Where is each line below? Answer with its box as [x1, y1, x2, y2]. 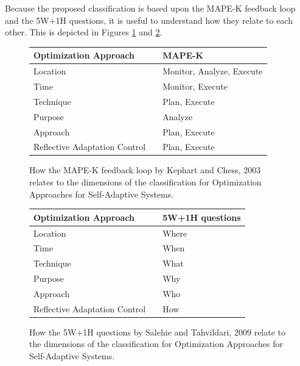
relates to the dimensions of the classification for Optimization [29, 176, 262, 188]
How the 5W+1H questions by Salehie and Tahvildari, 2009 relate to [29, 325, 286, 338]
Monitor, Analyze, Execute [162, 65, 263, 77]
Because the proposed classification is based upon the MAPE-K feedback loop [5, 2, 296, 14]
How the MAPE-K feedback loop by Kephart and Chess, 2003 [29, 163, 261, 176]
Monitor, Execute [162, 79, 228, 92]
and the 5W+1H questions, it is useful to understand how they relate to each [5, 13, 293, 26]
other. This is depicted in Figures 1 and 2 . [5, 26, 162, 38]
